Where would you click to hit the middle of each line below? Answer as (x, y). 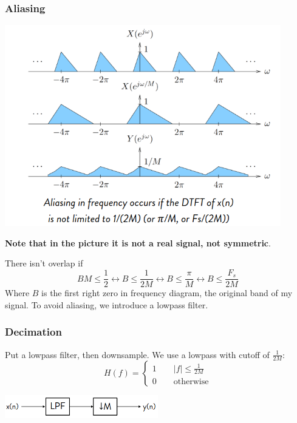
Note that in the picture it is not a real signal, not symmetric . (138, 242)
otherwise (191, 381)
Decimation (33, 332)
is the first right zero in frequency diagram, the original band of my (167, 293)
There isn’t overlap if (44, 263)
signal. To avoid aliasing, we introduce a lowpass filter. (107, 304)
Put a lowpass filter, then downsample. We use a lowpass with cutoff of (137, 354)
